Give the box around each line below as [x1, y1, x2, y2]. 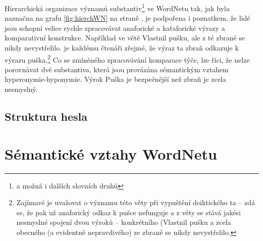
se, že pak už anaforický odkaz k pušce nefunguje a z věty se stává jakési [16, 207, 241, 217]
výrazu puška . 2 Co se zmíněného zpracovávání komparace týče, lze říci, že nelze [5, 53, 250, 65]
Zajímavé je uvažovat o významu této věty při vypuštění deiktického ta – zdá [16, 197, 255, 208]
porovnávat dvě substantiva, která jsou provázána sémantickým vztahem [5, 64, 229, 74]
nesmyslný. [5, 84, 38, 94]
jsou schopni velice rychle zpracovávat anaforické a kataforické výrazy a [5, 22, 225, 33]
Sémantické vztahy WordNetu [5, 143, 217, 164]
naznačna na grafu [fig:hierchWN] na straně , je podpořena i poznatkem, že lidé [5, 13, 250, 23]
